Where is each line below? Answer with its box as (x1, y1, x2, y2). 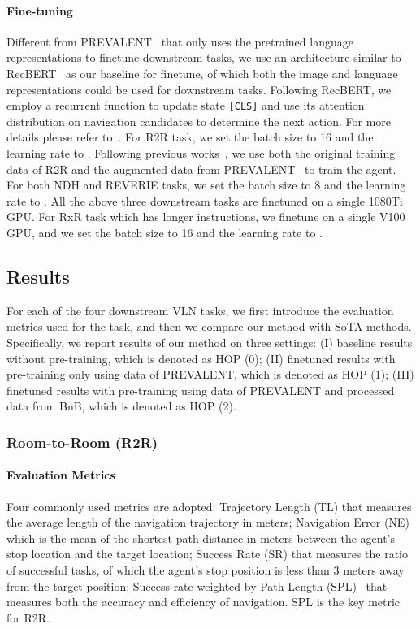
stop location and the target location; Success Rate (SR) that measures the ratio (6, 545, 408, 562)
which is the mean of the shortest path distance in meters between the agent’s (6, 529, 396, 546)
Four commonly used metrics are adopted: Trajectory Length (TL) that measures (6, 497, 412, 514)
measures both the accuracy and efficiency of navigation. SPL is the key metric (6, 593, 401, 610)
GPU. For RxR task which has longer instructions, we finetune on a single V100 (6, 208, 405, 225)
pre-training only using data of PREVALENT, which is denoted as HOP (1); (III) (6, 366, 414, 383)
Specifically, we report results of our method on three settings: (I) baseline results (6, 333, 413, 350)
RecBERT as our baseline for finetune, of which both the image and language (6, 64, 398, 81)
